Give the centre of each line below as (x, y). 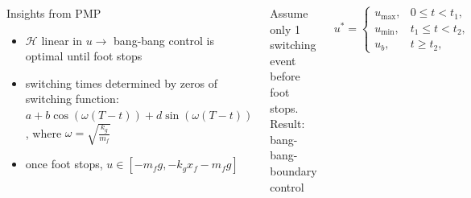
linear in (62, 40)
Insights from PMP (54, 13)
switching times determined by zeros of (122, 82)
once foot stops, (64, 164)
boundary (293, 170)
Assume (289, 13)
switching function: (72, 99)
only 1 (285, 29)
